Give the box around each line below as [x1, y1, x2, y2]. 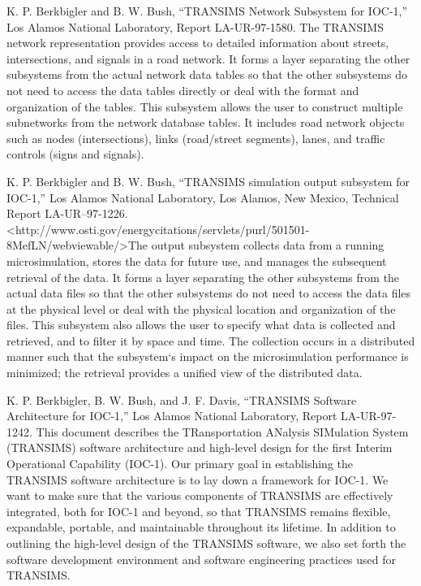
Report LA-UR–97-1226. [6, 205, 128, 222]
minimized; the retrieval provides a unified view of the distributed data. [6, 364, 363, 381]
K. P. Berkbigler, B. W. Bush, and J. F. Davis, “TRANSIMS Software [6, 391, 357, 408]
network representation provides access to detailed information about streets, [6, 34, 389, 51]
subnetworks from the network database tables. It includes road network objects [6, 114, 405, 131]
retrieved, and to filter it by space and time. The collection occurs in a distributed [6, 332, 415, 349]
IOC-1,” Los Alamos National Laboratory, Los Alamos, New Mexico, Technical [6, 189, 399, 206]
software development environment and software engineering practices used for [6, 550, 397, 567]
